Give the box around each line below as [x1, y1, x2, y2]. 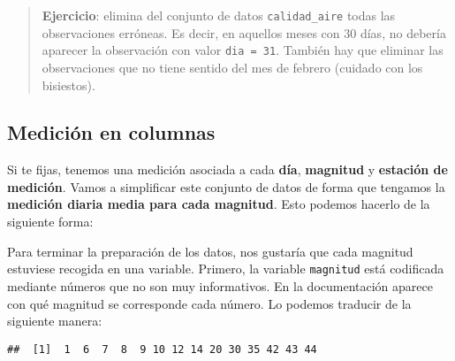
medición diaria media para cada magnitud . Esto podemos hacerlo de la [7, 195, 430, 213]
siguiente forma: [7, 212, 94, 231]
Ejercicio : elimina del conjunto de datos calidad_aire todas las [42, 6, 396, 24]
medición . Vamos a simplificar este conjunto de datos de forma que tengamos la [7, 177, 445, 196]
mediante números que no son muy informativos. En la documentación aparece [7, 276, 433, 295]
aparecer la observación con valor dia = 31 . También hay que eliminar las [42, 41, 444, 59]
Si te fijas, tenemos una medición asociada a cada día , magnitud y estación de [7, 160, 448, 179]
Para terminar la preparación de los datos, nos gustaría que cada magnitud [7, 242, 413, 260]
